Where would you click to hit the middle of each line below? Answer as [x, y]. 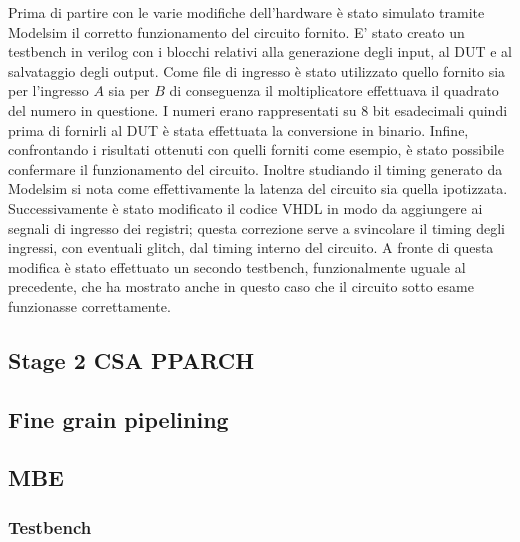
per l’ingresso [48, 90]
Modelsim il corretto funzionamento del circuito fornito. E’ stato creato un [236, 31]
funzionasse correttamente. [89, 305]
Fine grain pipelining [118, 418]
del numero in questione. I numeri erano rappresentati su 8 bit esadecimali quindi [258, 109]
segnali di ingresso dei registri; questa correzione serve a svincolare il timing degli [256, 227]
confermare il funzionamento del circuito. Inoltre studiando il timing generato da [255, 168]
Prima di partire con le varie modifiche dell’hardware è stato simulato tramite [246, 12]
